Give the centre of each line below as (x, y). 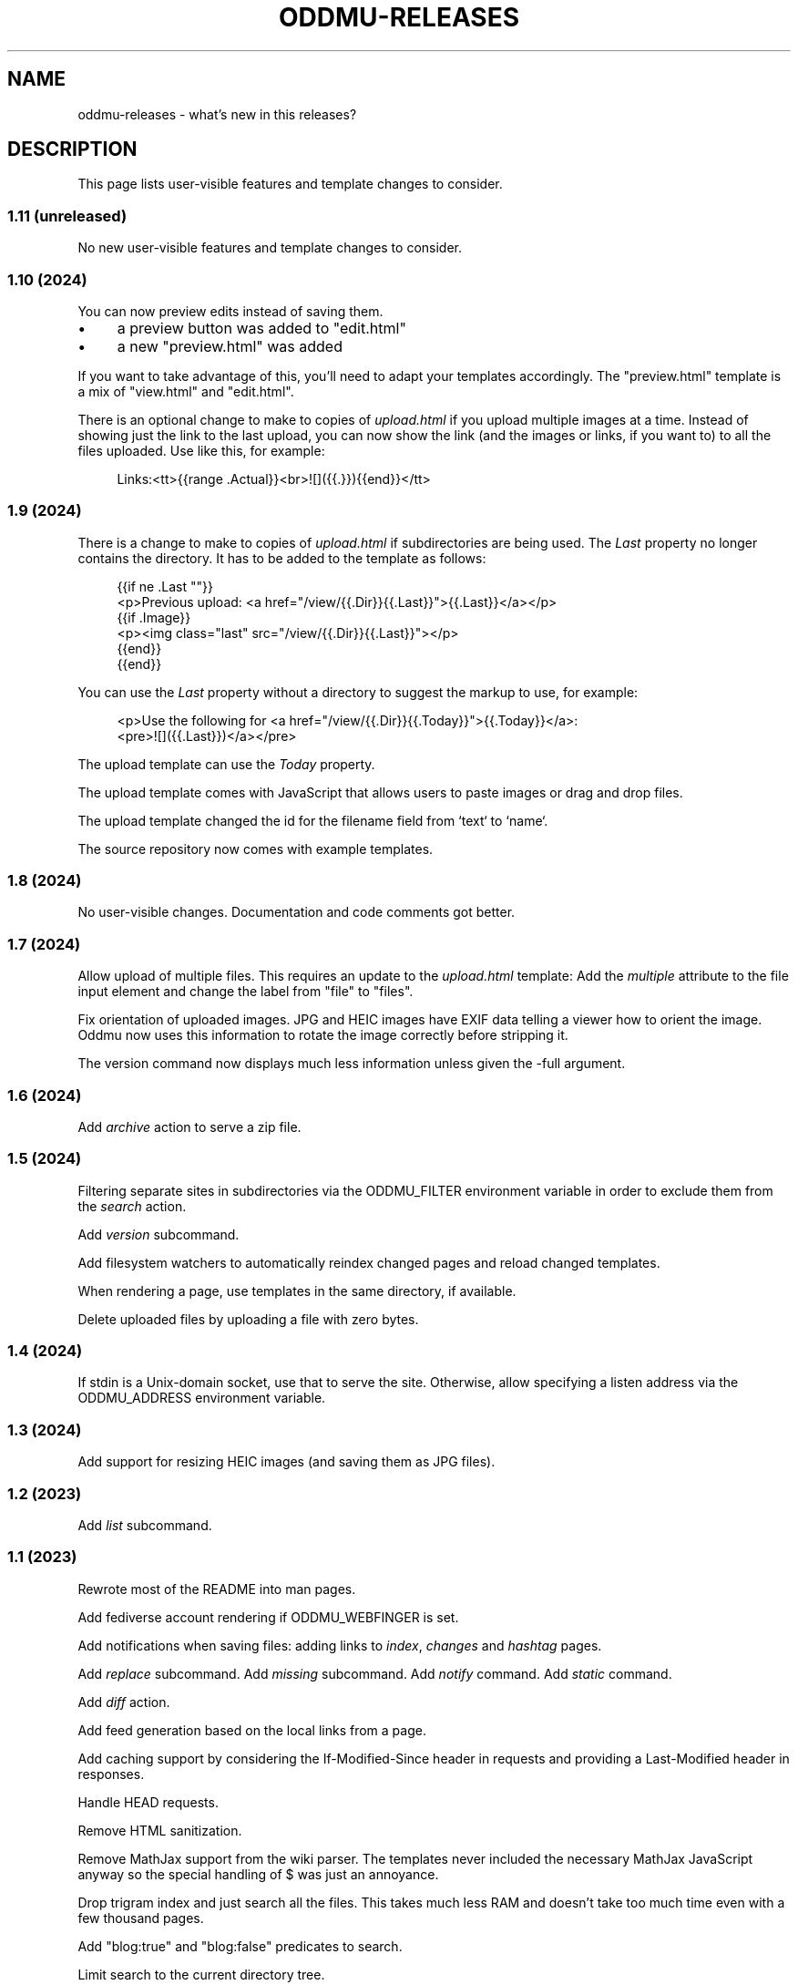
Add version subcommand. (159, 1234)
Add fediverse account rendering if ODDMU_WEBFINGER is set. (268, 1617)
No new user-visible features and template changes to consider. (270, 248)
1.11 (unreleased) (67, 216)
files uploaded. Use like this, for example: (201, 450)
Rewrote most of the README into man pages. (217, 1589)
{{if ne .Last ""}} (165, 586)
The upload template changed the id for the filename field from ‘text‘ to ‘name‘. (313, 820)
